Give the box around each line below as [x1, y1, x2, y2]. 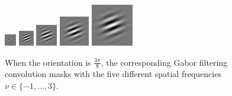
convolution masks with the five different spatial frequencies [5, 68, 221, 80]
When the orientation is [5, 56, 91, 68]
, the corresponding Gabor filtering [101, 56, 228, 68]
